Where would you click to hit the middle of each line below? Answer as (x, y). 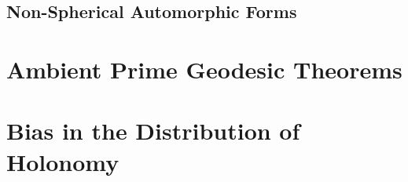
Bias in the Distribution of (153, 131)
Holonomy (63, 161)
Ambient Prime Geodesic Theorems (204, 69)
